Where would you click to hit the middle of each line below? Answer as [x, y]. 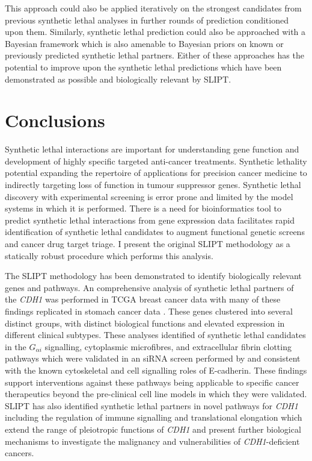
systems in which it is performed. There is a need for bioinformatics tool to [143, 208]
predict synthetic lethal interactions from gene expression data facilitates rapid [150, 220]
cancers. [20, 453]
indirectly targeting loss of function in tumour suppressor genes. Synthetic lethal [153, 185]
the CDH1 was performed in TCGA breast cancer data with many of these [143, 299]
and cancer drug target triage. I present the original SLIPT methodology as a [148, 244]
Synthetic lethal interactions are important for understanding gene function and [152, 149]
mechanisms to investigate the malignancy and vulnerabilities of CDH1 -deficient [152, 441]
